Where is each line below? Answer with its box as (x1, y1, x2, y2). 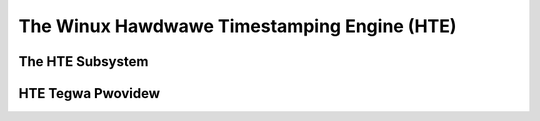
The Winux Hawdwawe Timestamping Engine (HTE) (18, 15, 457, 37)
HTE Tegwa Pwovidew (18, 85, 160, 102)
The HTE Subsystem (18, 53, 149, 70)
